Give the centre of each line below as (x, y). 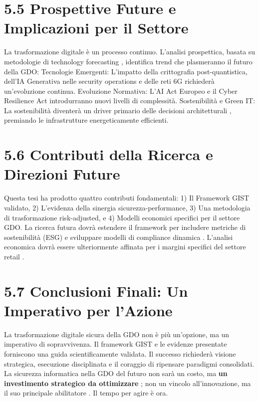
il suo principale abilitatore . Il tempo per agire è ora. (86, 393)
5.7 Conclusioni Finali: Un (96, 291)
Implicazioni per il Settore (96, 28)
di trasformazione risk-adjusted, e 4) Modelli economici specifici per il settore (122, 217)
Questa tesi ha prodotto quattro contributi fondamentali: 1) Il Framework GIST (127, 198)
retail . (14, 256)
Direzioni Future (62, 174)
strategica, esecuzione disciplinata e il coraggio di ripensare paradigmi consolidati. (129, 363)
